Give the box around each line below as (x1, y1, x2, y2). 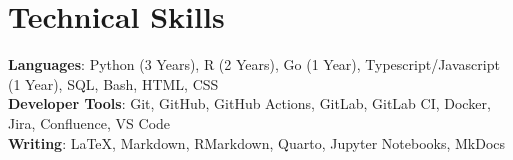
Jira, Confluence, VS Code (8, 112, 171, 133)
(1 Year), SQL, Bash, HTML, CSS (8, 73, 219, 94)
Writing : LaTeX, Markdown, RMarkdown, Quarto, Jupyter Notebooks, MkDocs (8, 132, 506, 153)
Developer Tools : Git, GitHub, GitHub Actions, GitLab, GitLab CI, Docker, (8, 93, 491, 114)
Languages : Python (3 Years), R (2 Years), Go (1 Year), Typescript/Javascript (8, 54, 500, 75)
